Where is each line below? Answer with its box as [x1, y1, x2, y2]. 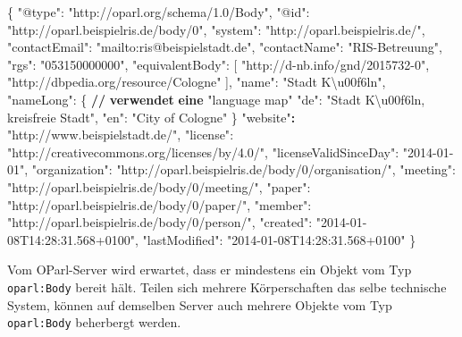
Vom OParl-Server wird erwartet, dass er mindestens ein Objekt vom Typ [7, 260, 412, 279]
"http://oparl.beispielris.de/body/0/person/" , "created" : [7, 213, 313, 232]
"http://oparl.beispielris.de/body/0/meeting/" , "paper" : [7, 177, 311, 196]
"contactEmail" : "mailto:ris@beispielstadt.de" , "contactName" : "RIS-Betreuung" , [7, 38, 442, 56]
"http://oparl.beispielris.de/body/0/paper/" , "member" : [7, 195, 312, 214]
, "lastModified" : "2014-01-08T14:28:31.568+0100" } [134, 230, 416, 249]
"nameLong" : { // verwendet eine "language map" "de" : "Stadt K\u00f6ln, [7, 89, 425, 108]
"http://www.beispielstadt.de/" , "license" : [7, 125, 234, 144]
